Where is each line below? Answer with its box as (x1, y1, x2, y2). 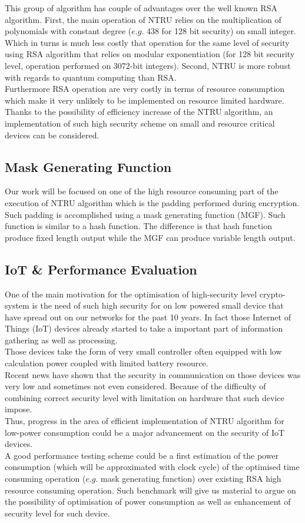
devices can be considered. (5, 128, 100, 141)
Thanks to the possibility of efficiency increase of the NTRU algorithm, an (5, 105, 273, 118)
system (5, 299, 29, 312)
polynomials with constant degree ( (5, 25, 132, 37)
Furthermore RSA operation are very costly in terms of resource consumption (5, 82, 285, 95)
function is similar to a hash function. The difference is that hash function (5, 220, 272, 232)
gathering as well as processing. (5, 333, 118, 346)
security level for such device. (5, 507, 110, 519)
